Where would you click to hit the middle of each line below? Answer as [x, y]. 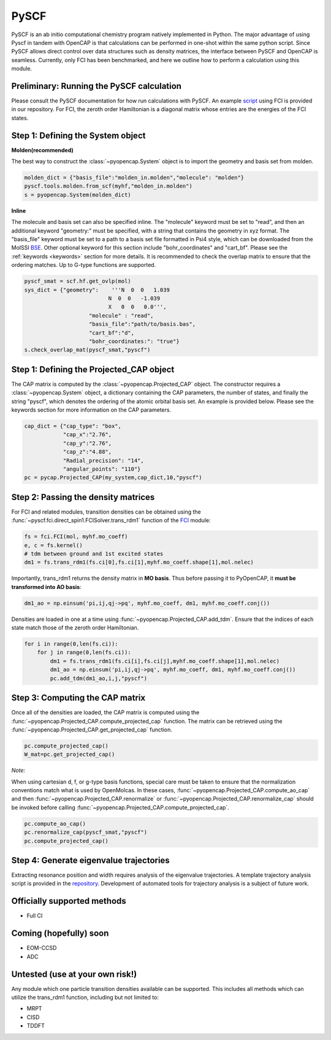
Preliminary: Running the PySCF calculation [97, 86]
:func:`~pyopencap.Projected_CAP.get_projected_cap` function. [92, 730]
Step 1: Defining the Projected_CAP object [93, 369]
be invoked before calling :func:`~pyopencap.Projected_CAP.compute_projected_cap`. [120, 807]
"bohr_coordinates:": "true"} [135, 341]
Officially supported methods [69, 901]
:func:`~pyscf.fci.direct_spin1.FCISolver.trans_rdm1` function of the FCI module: [111, 520]
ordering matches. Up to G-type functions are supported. [84, 265]
